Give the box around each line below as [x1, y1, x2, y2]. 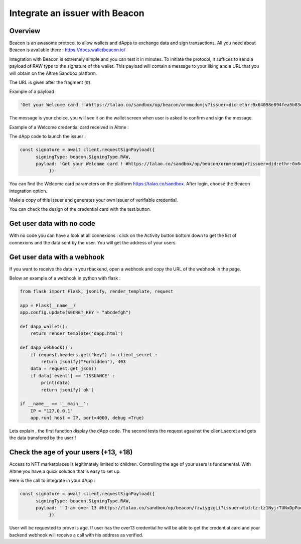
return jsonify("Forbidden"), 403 [41, 359, 126, 364]
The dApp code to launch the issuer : [9, 133, 86, 140]
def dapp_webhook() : [20, 345, 73, 351]
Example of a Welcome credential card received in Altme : [9, 124, 129, 130]
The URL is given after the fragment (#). [9, 79, 92, 85]
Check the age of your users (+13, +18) [9, 448, 133, 457]
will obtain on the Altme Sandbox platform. [9, 70, 97, 76]
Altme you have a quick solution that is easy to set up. [9, 468, 121, 474]
